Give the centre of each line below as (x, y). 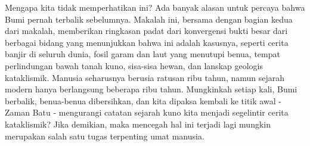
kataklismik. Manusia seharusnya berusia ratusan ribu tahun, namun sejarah (145, 77)
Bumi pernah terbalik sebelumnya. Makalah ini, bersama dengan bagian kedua (149, 19)
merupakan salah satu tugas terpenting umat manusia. (105, 136)
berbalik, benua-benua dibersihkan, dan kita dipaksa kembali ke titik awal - (143, 100)
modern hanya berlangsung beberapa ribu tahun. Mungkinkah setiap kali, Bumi (151, 89)
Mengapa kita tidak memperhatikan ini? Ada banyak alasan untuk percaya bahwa (155, 7)
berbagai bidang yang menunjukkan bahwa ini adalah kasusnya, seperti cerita (147, 42)
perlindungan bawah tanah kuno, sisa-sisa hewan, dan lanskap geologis (134, 65)
